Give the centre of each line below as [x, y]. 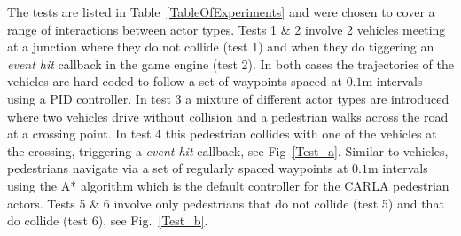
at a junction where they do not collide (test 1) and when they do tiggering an [221, 47]
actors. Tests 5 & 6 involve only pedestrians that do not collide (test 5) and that [226, 203]
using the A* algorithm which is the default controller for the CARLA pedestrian [228, 185]
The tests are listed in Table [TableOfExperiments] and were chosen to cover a [221, 12]
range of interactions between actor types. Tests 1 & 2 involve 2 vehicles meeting [227, 29]
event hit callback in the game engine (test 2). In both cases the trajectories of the [231, 63]
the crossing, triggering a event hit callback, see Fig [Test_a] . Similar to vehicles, [228, 150]
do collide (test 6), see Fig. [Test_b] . [108, 220]
